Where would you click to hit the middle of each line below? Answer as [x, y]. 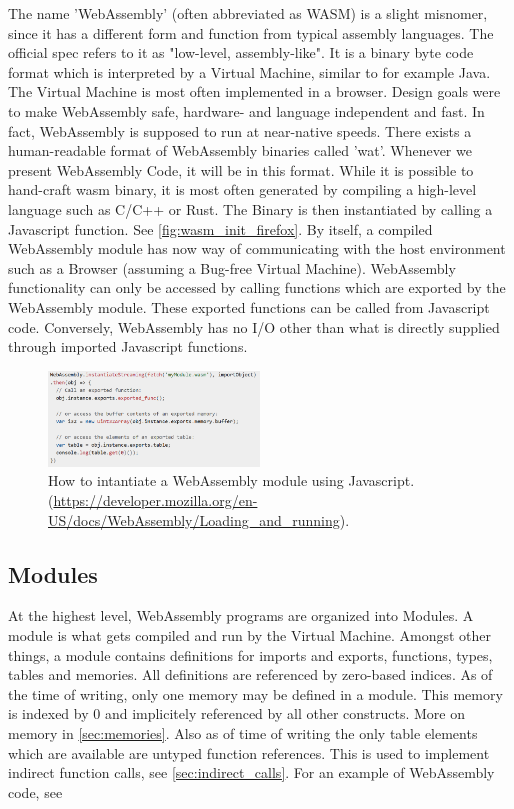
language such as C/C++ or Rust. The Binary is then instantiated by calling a [250, 208]
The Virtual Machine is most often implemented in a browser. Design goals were [254, 91]
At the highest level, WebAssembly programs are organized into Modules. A [241, 615]
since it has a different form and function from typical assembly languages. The [251, 32]
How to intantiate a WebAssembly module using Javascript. [231, 480]
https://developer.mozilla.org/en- [155, 500]
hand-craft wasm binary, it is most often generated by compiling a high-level [242, 189]
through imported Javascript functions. [128, 346]
